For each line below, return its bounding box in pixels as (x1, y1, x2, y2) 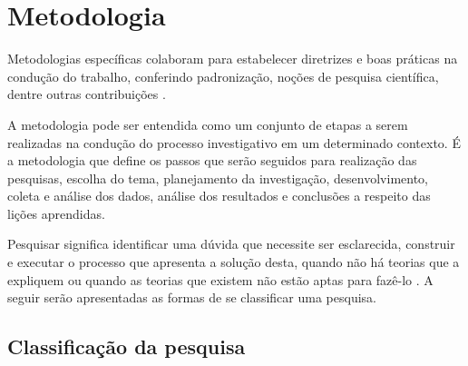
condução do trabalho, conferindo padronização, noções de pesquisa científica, (7, 66, 439, 85)
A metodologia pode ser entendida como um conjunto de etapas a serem (7, 114, 408, 134)
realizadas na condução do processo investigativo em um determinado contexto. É (7, 133, 461, 152)
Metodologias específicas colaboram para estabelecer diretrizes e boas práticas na (7, 49, 458, 68)
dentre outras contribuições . (7, 84, 166, 104)
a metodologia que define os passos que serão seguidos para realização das (7, 151, 417, 170)
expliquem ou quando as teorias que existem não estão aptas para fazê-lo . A (7, 270, 434, 289)
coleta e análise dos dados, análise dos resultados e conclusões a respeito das (7, 186, 431, 205)
